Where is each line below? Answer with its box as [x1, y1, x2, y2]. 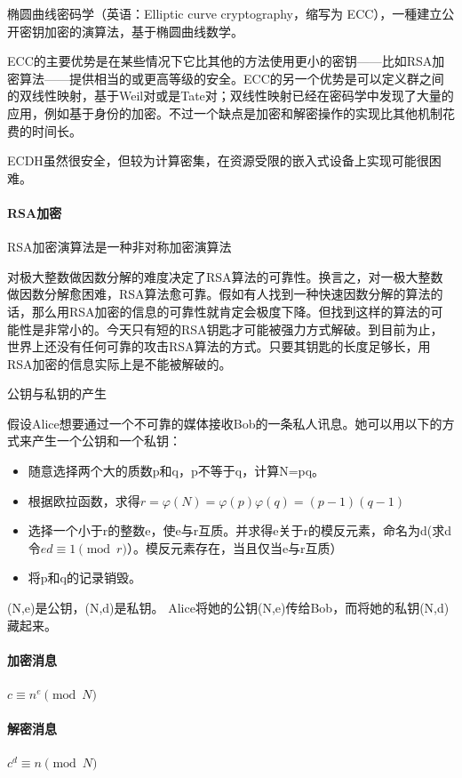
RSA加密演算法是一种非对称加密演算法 [7, 237, 232, 256]
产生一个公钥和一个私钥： [31, 431, 181, 450]
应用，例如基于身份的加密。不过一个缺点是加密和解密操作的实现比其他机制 [7, 103, 442, 122]
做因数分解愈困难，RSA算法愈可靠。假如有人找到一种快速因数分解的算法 [7, 285, 431, 303]
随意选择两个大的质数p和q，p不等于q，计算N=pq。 [28, 461, 325, 480]
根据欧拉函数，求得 [28, 491, 140, 509]
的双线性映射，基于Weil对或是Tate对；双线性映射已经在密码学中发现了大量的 [7, 86, 454, 105]
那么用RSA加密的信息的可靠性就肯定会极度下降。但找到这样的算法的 [31, 301, 431, 320]
